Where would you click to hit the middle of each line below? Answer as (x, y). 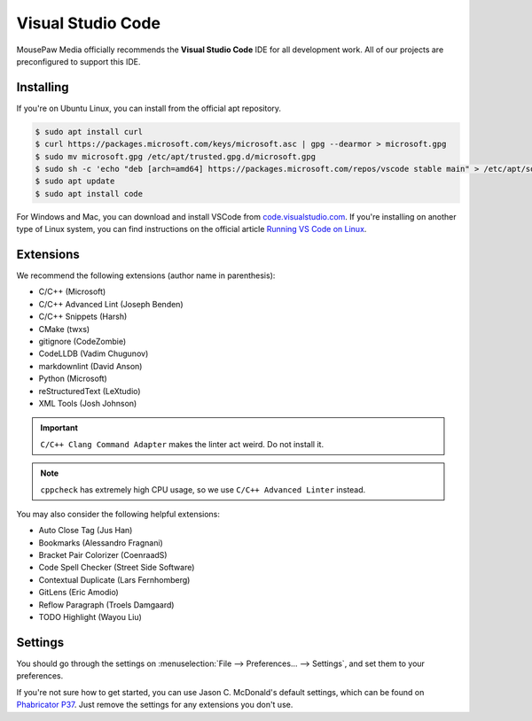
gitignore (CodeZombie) (82, 342)
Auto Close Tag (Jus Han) (86, 531)
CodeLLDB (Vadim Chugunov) (94, 353)
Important (59, 428)
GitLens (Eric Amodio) (78, 593)
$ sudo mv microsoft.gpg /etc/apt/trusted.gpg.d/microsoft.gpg (176, 156)
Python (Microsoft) (73, 379)
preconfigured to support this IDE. (78, 61)
